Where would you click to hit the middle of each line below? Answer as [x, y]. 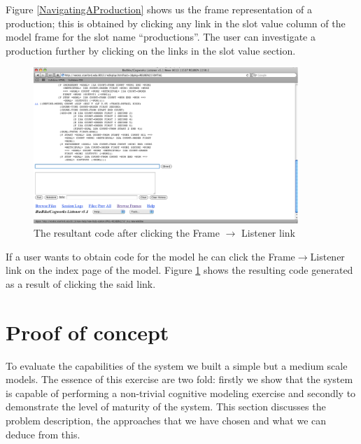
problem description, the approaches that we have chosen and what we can [166, 421]
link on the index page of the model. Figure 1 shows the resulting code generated [179, 270]
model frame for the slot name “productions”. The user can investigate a [161, 37]
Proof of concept [87, 332]
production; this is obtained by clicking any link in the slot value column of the [176, 23]
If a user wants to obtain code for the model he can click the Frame [150, 256]
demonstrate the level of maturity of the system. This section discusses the [166, 407]
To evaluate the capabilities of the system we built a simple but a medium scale [177, 365]
